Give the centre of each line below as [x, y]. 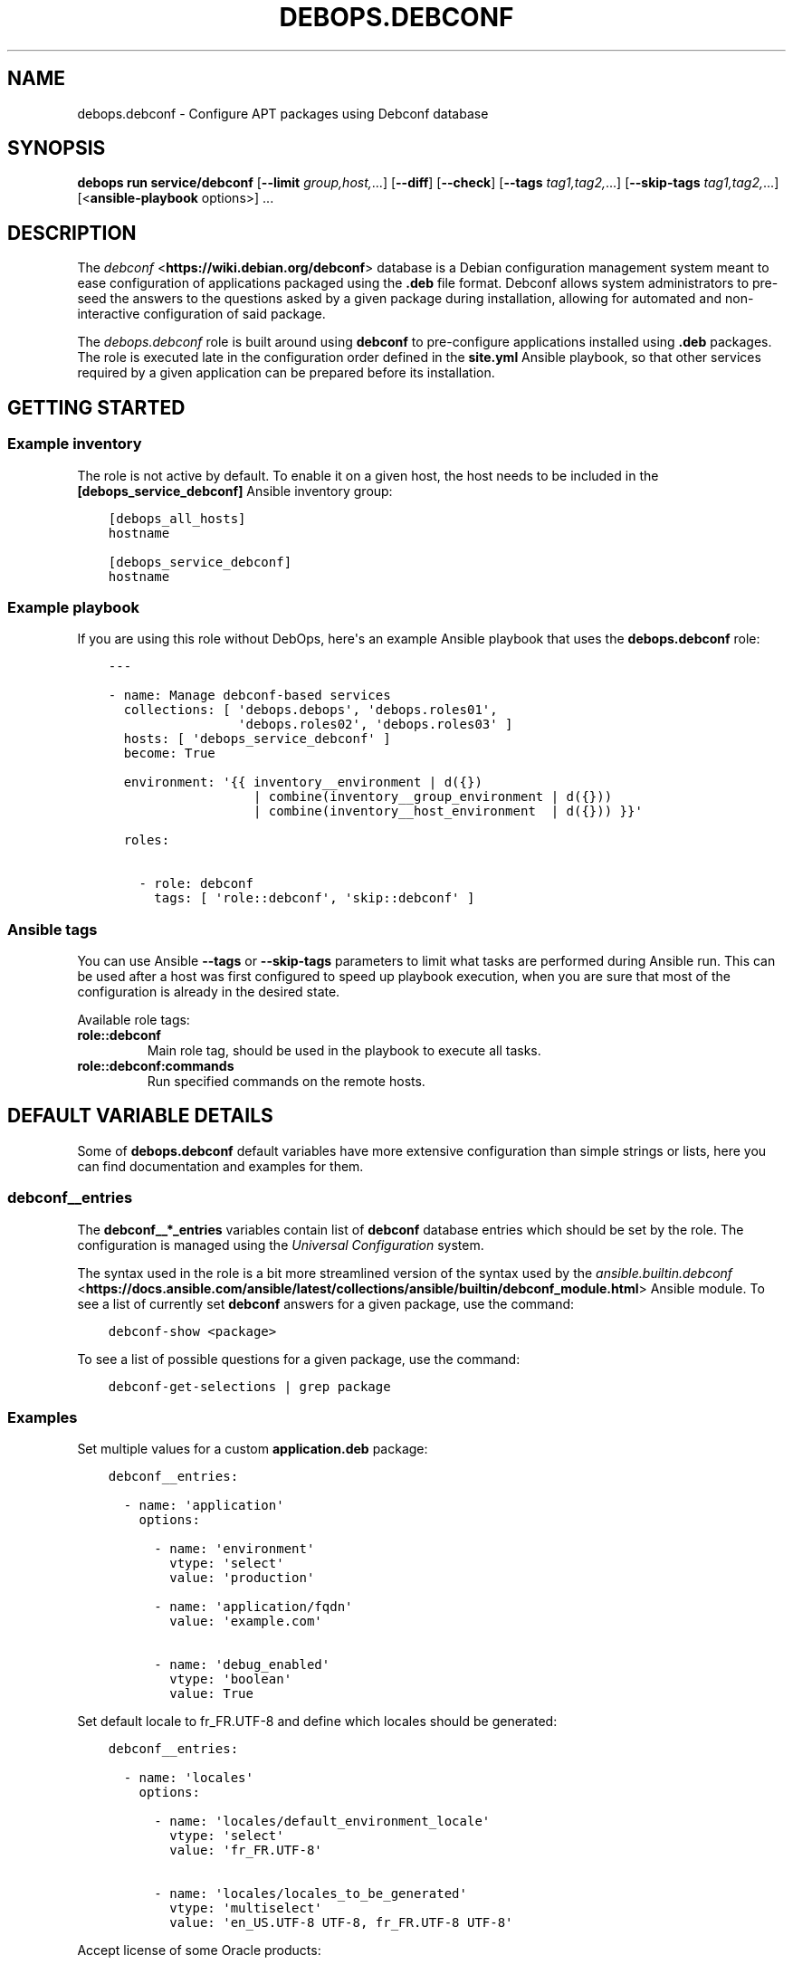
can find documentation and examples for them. [220, 1166]
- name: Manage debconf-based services [249, 696]
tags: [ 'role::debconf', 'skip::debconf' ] [315, 898]
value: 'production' [242, 1578]
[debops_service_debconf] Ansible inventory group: [235, 491]
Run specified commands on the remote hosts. [286, 1081]
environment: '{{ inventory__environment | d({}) [303, 782]
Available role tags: [134, 1020]
